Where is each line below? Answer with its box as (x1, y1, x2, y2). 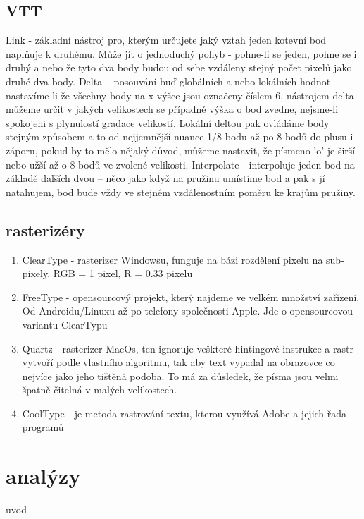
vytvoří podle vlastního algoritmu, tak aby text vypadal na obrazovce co (22, 355, 335, 370)
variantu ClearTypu (22, 317, 108, 331)
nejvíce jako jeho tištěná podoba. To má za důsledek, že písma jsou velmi (22, 368, 339, 383)
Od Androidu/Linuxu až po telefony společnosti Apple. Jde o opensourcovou (22, 303, 353, 318)
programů (22, 420, 64, 434)
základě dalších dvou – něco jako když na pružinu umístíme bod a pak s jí (6, 171, 325, 185)
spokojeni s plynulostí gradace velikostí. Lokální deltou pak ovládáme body (6, 115, 330, 130)
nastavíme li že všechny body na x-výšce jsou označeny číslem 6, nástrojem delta (6, 87, 354, 102)
